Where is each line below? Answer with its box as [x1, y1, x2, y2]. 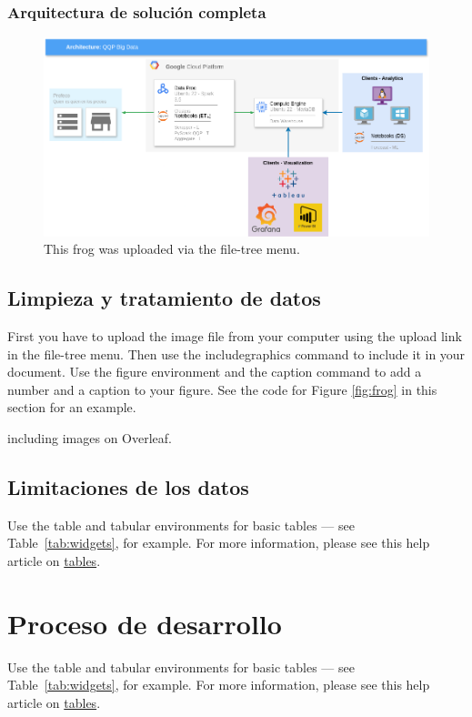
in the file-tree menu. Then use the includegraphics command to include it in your [7, 344, 466, 363]
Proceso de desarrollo [7, 604, 282, 641]
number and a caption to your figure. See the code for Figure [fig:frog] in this [7, 379, 437, 399]
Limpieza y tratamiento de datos [7, 284, 321, 312]
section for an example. [7, 398, 136, 417]
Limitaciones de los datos [7, 472, 249, 500]
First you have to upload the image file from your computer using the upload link [7, 327, 462, 345]
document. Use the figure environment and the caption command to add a [7, 362, 422, 381]
